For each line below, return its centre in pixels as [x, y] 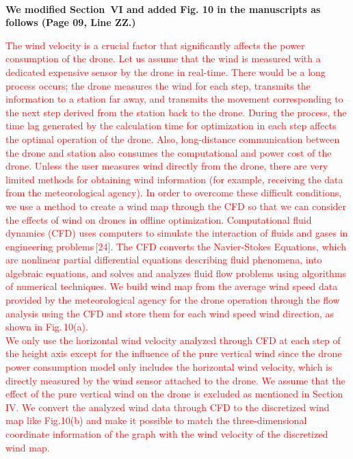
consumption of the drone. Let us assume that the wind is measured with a [163, 58]
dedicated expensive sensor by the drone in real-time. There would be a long [166, 71]
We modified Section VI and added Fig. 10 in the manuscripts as [163, 9]
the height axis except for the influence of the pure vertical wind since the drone [174, 353]
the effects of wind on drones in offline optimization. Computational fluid [159, 219]
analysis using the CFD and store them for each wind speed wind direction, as [170, 313]
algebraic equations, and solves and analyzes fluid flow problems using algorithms [176, 273]
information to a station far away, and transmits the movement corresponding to [174, 99]
